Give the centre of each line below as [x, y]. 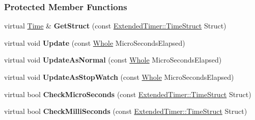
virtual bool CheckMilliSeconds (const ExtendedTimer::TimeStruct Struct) [126, 111]
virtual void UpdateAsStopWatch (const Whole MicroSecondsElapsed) [119, 77]
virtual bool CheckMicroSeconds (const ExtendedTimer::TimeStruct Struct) [128, 94]
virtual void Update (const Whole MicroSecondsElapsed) [95, 42]
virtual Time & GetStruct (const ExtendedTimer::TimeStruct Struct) [115, 26]
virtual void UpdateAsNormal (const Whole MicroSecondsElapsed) [113, 60]
